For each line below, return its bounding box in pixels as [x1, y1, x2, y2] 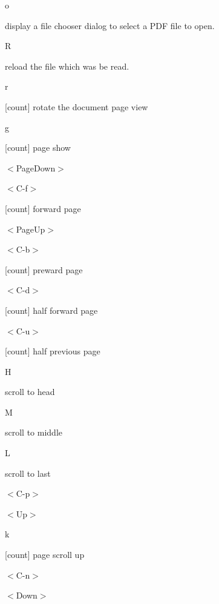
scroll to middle [5, 426, 63, 439]
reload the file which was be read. [5, 59, 129, 72]
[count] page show [5, 141, 71, 154]
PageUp [16, 222, 45, 235]
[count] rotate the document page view [5, 100, 148, 113]
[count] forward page [5, 202, 81, 214]
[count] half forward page [5, 304, 98, 316]
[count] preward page [5, 263, 83, 276]
